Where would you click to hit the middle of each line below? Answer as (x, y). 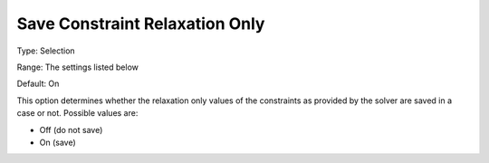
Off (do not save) (71, 129)
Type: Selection (46, 51)
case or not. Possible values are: (77, 113)
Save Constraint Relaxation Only (141, 24)
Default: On (38, 84)
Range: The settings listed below (78, 67)
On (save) (58, 142)
